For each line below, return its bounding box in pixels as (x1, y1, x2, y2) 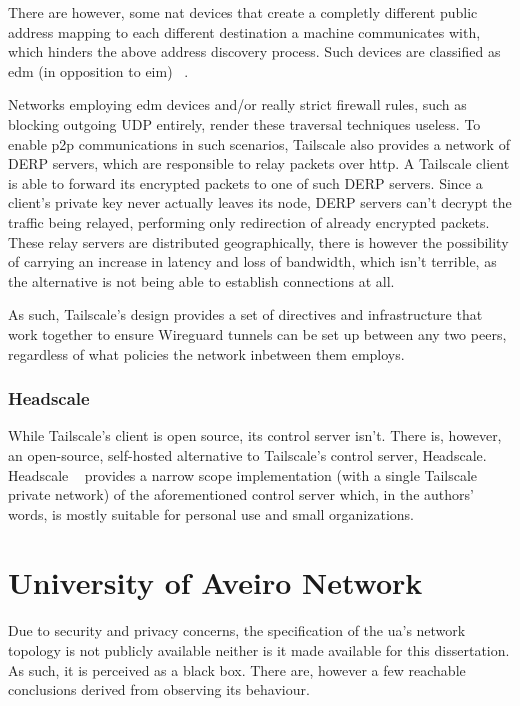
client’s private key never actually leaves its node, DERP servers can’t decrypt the (8, 192, 512, 213)
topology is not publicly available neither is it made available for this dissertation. (8, 640, 510, 660)
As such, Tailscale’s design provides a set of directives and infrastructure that (8, 304, 483, 325)
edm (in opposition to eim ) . (8, 60, 189, 81)
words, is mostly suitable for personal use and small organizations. (8, 503, 414, 524)
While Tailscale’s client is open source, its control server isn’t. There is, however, (8, 425, 502, 446)
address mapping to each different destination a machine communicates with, (8, 21, 481, 42)
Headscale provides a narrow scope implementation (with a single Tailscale (8, 464, 478, 485)
